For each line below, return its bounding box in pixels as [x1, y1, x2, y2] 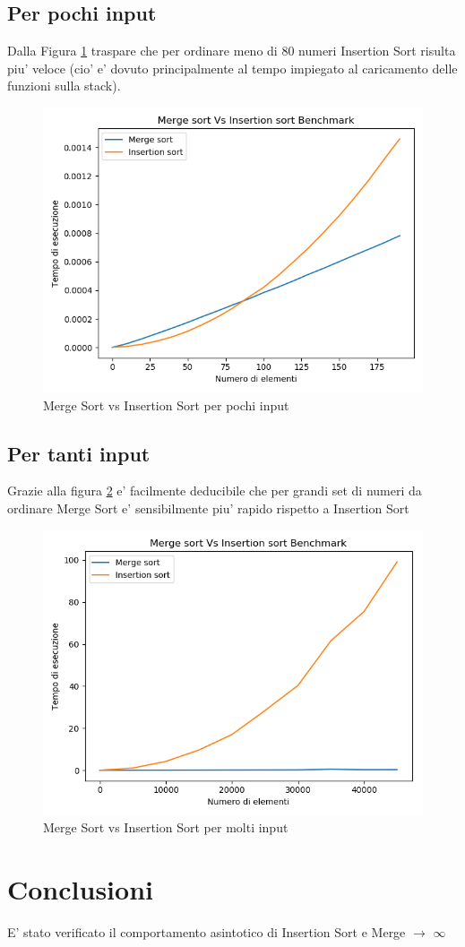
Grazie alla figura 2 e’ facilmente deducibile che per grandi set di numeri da [7, 481, 422, 500]
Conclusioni [7, 870, 153, 907]
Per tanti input [7, 439, 151, 467]
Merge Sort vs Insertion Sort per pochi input [43, 395, 289, 414]
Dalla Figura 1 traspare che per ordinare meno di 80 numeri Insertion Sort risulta [7, 41, 456, 60]
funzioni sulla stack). [7, 76, 121, 95]
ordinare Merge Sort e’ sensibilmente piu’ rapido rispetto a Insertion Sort [7, 498, 409, 517]
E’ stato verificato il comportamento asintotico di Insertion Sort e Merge [7, 922, 406, 941]
